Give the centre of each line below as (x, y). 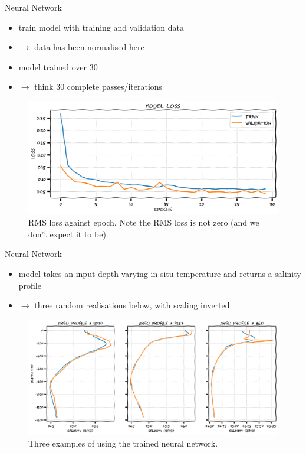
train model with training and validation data (101, 27)
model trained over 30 (58, 66)
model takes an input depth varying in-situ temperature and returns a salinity (160, 274)
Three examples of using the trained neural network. (123, 443)
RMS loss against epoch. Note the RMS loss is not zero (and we (144, 222)
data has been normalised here (89, 47)
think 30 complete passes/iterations (98, 87)
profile (30, 285)
